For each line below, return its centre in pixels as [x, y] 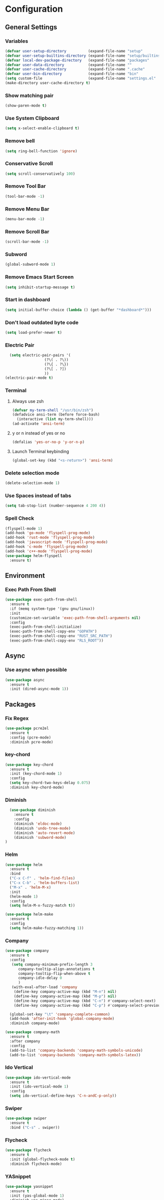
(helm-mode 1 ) [24, 897]
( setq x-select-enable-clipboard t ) [42, 128]
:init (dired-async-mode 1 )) [39, 689]
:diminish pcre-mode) [31, 742]
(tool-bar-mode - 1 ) [25, 196]
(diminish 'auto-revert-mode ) [45, 833]
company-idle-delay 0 [40, 978]
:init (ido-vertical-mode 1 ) [39, 1087]
